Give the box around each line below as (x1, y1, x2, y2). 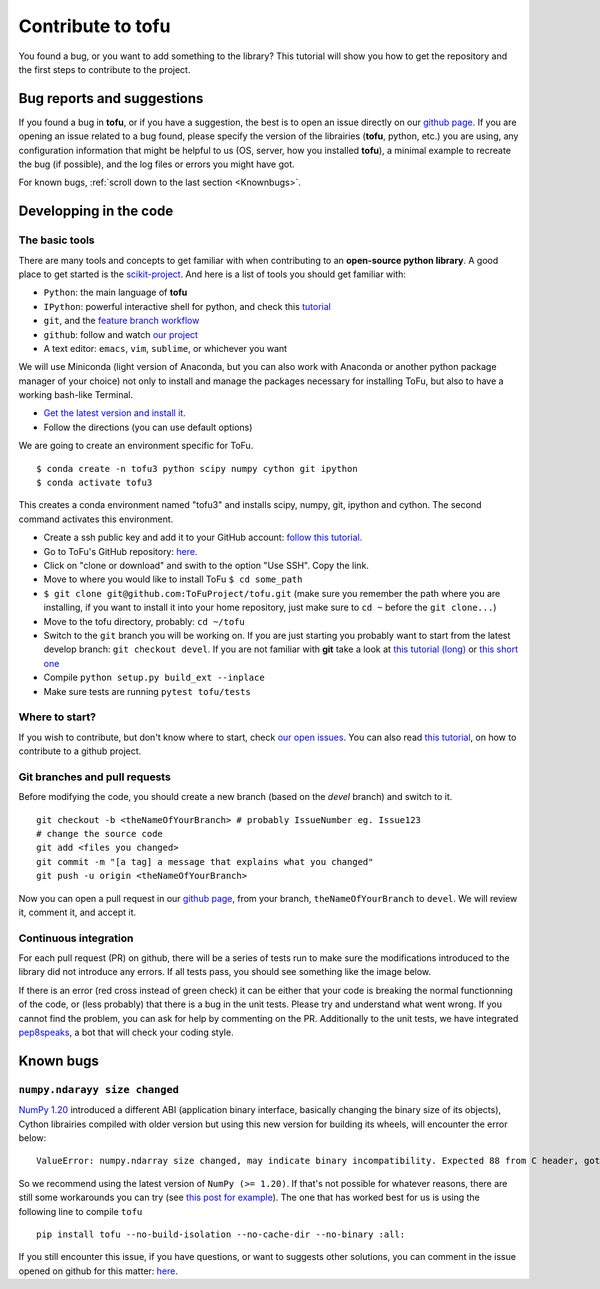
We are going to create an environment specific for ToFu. (18, 440, 254, 452)
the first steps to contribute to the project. (18, 63, 191, 75)
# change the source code (36, 828, 164, 839)
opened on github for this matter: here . (18, 1265, 179, 1277)
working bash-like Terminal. (18, 389, 134, 401)
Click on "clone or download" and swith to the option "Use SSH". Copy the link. (43, 559, 370, 571)
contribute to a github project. (18, 745, 142, 757)
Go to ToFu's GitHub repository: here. (43, 545, 198, 557)
